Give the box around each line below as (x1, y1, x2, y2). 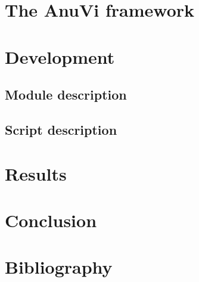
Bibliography (5, 255, 113, 279)
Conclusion (5, 207, 97, 232)
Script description (5, 120, 117, 138)
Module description (5, 85, 127, 104)
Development (5, 44, 115, 69)
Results (5, 161, 67, 185)
